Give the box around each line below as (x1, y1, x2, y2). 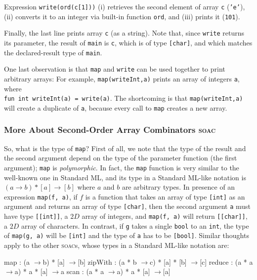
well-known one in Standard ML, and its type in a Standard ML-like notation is (4, 172, 246, 182)
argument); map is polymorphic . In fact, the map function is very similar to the (4, 162, 239, 172)
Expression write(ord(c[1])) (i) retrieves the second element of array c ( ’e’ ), (4, 1, 245, 11)
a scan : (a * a (61, 266, 104, 277)
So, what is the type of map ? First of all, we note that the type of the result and (4, 143, 246, 153)
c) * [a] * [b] (150, 256, 187, 267)
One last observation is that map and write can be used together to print (4, 64, 225, 74)
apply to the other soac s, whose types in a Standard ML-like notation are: (4, 240, 229, 250)
